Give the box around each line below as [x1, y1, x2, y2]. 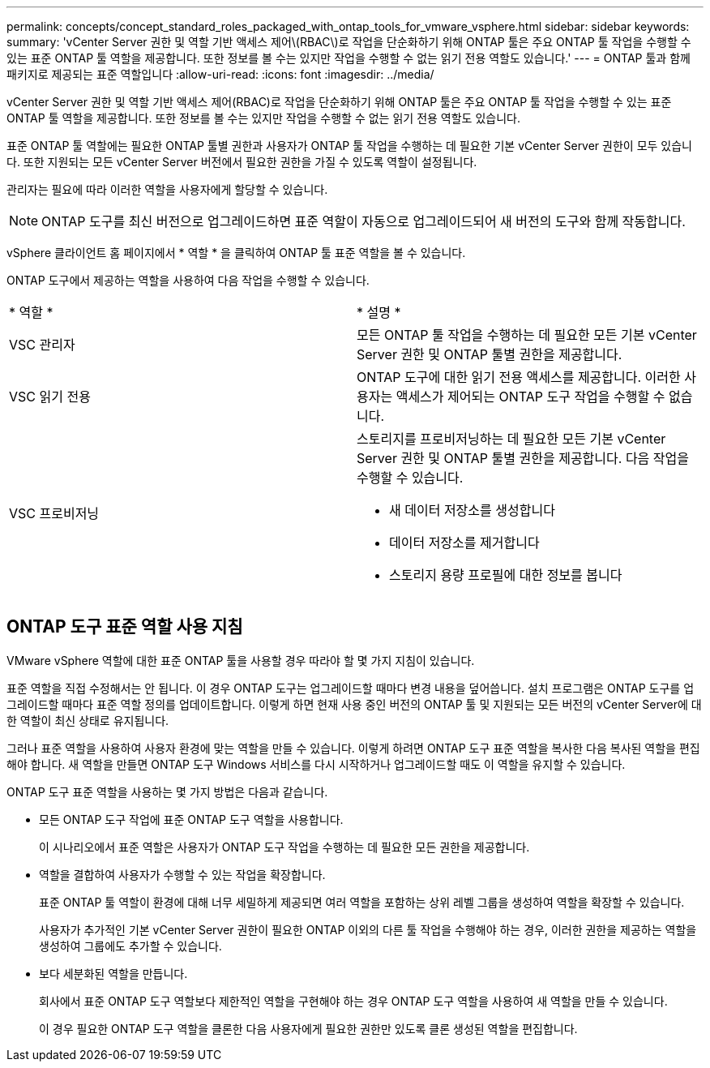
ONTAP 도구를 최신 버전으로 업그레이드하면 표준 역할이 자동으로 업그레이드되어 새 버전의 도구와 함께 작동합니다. [41, 213, 686, 229]
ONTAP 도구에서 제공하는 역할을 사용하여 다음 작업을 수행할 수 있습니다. [6, 273, 370, 287]
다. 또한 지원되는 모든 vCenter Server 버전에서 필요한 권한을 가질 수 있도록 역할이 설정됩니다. [6, 155, 477, 169]
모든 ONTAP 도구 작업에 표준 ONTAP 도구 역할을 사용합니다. [39, 812, 344, 826]
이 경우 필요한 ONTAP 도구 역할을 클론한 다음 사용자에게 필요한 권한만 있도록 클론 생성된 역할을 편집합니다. [39, 1021, 578, 1036]
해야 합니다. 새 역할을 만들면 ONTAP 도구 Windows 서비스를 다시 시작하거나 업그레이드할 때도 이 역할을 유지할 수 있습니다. [6, 757, 626, 771]
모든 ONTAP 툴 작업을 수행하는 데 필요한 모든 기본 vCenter [357, 327, 697, 343]
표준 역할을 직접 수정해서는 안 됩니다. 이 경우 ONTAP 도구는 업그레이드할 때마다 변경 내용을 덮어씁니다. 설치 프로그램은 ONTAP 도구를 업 [6, 680, 695, 695]
